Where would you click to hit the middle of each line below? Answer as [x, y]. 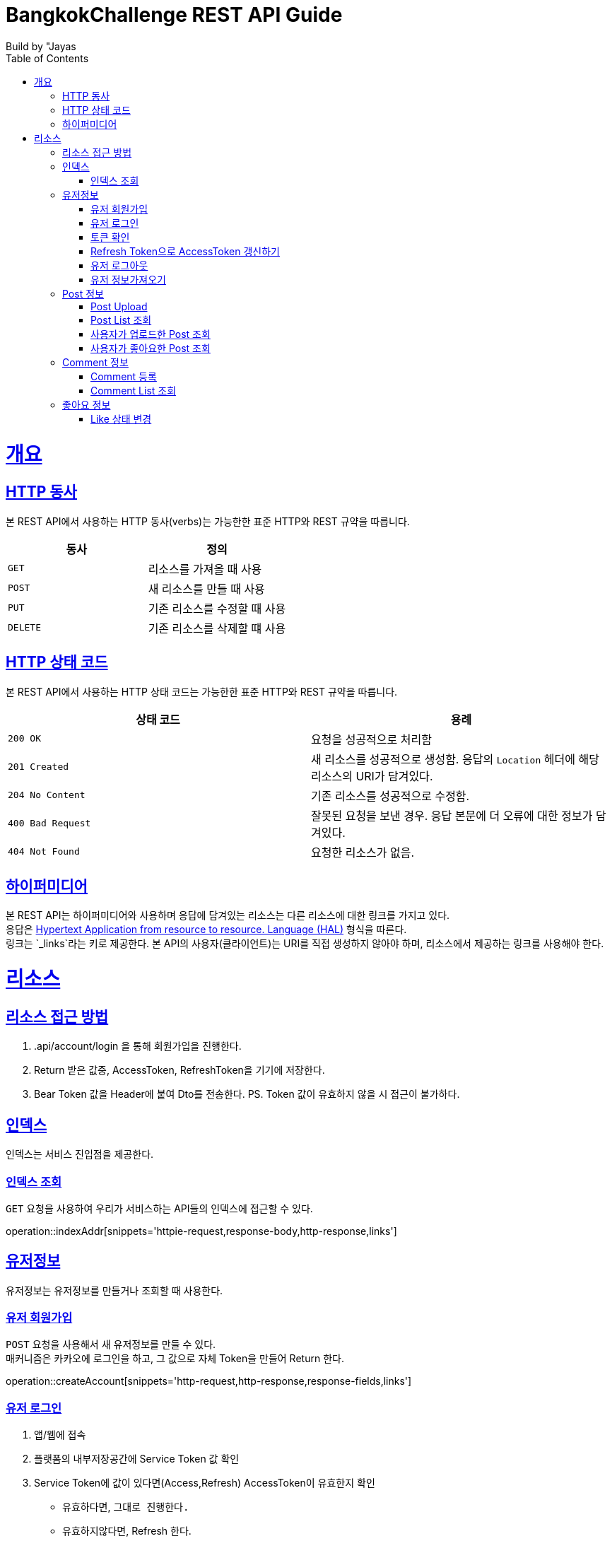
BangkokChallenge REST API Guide [174, 15]
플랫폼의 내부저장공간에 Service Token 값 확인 [137, 1459]
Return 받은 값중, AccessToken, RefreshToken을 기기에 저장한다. [180, 1070]
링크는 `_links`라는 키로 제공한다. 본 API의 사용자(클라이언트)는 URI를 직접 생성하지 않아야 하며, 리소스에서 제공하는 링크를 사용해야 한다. [305, 944]
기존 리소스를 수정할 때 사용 [217, 608]
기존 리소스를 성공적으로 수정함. [390, 796]
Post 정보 [83, 293]
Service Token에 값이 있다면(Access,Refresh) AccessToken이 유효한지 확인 [205, 1483]
